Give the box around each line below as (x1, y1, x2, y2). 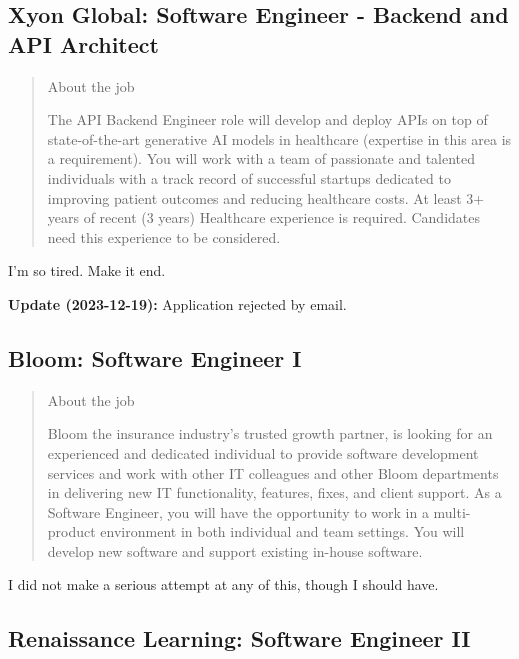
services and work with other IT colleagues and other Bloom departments (47, 462, 499, 483)
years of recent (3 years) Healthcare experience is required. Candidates (47, 207, 481, 228)
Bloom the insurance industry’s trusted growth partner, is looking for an (47, 423, 493, 444)
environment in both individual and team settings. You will (100, 521, 465, 542)
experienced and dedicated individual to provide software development (47, 442, 479, 463)
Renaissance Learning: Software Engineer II (8, 623, 471, 654)
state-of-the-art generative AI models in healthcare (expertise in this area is (47, 128, 512, 149)
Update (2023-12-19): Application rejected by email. (8, 293, 347, 314)
